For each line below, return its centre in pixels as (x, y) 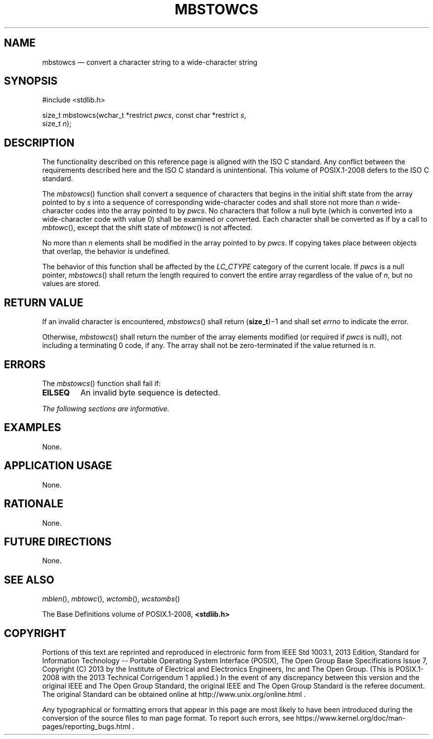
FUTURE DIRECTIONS (58, 542)
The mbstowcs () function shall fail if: (102, 383)
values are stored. (71, 284)
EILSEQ (56, 392)
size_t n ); (57, 124)
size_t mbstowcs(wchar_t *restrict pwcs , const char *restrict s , (144, 115)
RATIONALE (34, 504)
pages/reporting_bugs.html (86, 727)
